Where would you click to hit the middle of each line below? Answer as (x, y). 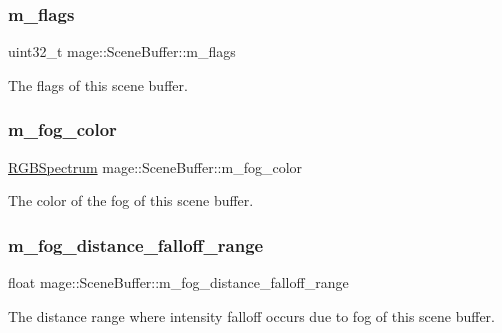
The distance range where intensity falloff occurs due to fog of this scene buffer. (252, 315)
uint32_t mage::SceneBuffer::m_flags (122, 51)
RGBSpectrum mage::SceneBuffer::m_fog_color (155, 166)
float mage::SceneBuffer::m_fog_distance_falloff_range (178, 282)
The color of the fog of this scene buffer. (131, 200)
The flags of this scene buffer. (98, 84)
